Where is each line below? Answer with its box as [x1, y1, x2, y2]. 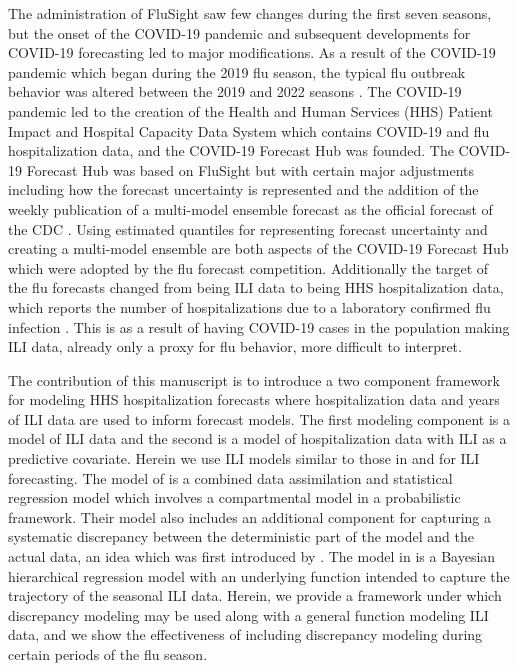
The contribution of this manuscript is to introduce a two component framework [8, 369, 500, 390]
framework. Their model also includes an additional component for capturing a [8, 506, 491, 527]
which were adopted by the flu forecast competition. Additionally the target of [8, 257, 489, 278]
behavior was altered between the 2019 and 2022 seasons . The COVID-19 [8, 81, 462, 102]
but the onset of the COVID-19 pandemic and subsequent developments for [8, 22, 471, 43]
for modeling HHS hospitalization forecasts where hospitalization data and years [8, 389, 500, 410]
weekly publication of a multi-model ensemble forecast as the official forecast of [8, 198, 493, 219]
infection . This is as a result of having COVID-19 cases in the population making [8, 316, 510, 337]
